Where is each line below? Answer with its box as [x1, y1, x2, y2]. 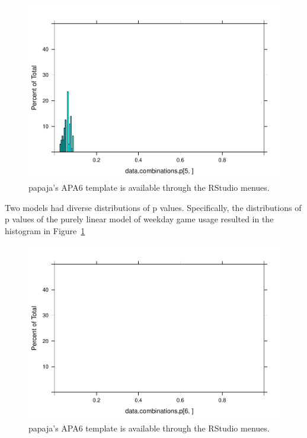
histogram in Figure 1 [5, 224, 85, 237]
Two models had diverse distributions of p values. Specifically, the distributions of [5, 201, 302, 213]
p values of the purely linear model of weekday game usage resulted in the [5, 213, 274, 225]
